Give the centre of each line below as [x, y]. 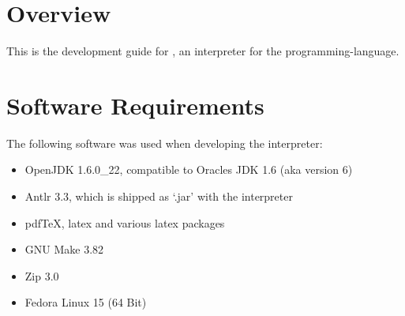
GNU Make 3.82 [64, 249]
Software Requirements [135, 105]
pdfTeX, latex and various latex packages [125, 222]
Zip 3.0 [42, 275]
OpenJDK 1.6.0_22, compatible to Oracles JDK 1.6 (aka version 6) [189, 169]
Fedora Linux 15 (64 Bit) [86, 302]
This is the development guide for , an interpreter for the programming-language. [203, 51]
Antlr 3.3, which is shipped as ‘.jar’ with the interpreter [159, 196]
